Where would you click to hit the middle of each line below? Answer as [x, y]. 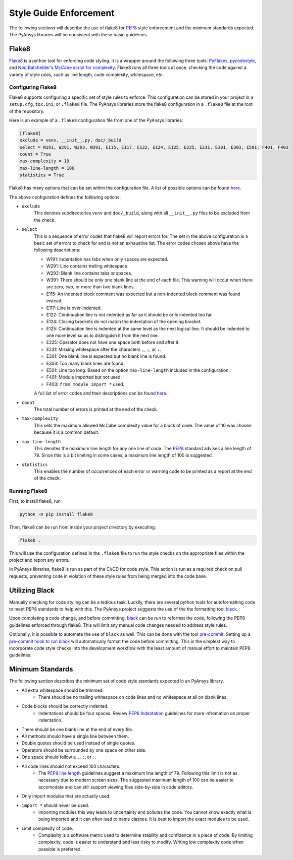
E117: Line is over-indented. [74, 308]
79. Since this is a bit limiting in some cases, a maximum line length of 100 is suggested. [123, 455]
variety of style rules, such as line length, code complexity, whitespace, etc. [87, 74]
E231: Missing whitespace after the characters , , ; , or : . [104, 349]
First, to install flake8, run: [36, 501]
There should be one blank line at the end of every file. [77, 729]
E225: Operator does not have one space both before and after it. [113, 342]
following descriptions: [57, 250]
